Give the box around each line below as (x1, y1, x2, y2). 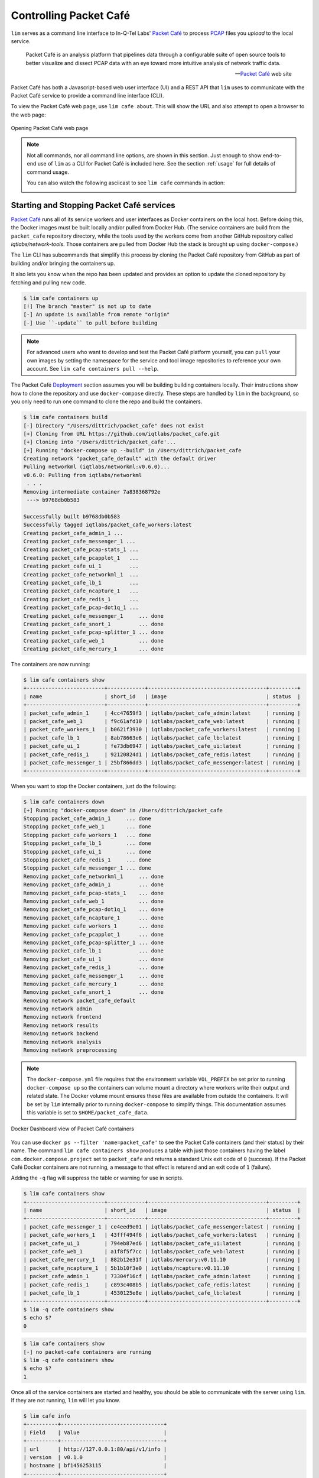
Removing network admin (23, 1006, 93, 1012)
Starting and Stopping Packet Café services (11, 200, 175, 210)
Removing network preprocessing (23, 1047, 118, 1054)
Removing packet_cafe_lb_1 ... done (23, 948, 164, 954)
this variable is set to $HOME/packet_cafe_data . (27, 1108, 149, 1116)
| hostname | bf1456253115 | (23, 1462, 167, 1469)
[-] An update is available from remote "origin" (23, 311, 170, 318)
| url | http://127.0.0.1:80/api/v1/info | (23, 1445, 167, 1453)
